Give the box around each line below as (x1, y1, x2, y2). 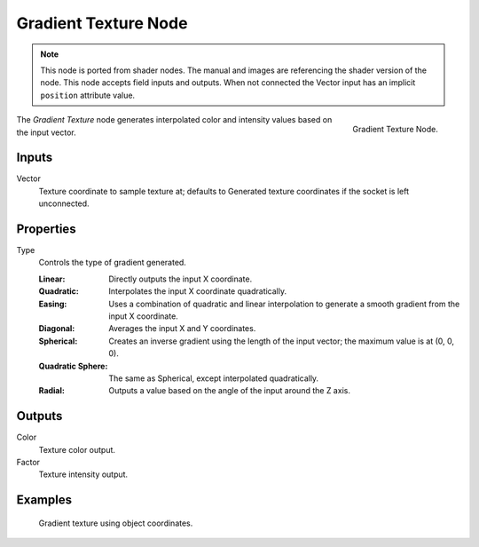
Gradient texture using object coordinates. (38, 518, 193, 528)
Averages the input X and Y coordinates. (108, 323, 256, 334)
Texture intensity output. (38, 469, 129, 480)
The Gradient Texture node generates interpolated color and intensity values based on (16, 115, 333, 125)
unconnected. (38, 198, 90, 209)
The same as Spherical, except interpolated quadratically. (108, 373, 319, 384)
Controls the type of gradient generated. (38, 258, 186, 268)
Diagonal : (38, 323, 75, 334)
